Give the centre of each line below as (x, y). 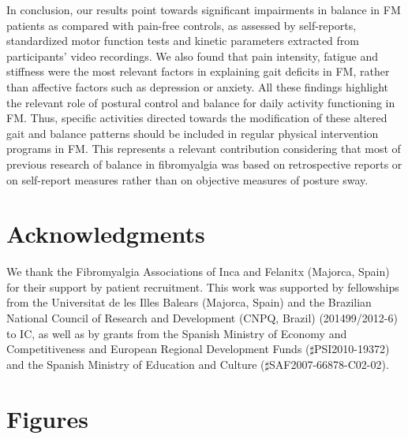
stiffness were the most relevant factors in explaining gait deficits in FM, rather (198, 71)
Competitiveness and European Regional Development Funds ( (158, 349)
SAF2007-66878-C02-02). (329, 364)
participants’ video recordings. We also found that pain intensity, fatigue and (193, 56)
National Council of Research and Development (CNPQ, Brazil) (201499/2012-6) (202, 318)
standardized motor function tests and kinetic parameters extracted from (183, 41)
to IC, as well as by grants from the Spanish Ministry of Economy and (177, 333)
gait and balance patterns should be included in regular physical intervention (193, 133)
